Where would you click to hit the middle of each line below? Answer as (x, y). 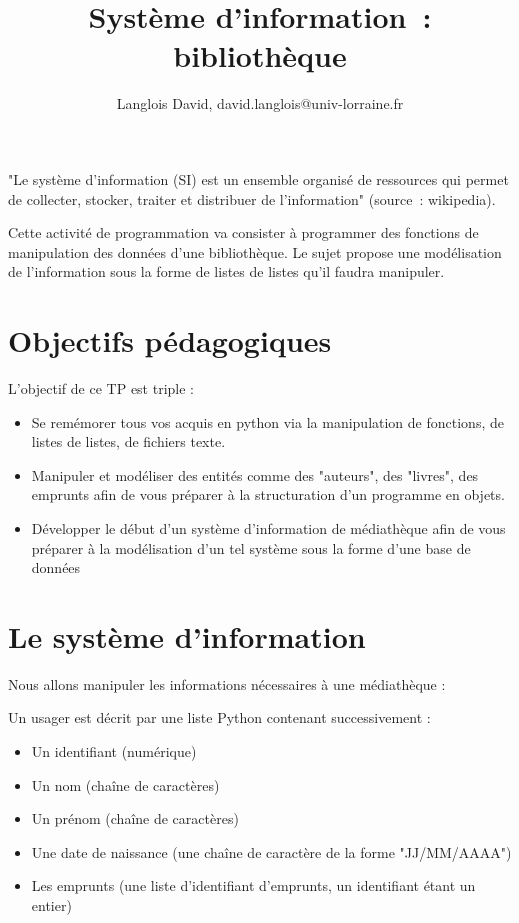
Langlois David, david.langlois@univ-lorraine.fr (260, 103)
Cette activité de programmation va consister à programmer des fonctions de (243, 232)
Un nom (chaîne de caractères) (125, 784)
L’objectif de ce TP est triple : (101, 388)
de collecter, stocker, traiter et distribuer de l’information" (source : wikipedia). (252, 198)
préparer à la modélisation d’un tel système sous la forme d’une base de (251, 547)
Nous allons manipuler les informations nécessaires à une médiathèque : (227, 683)
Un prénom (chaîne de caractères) (135, 818)
